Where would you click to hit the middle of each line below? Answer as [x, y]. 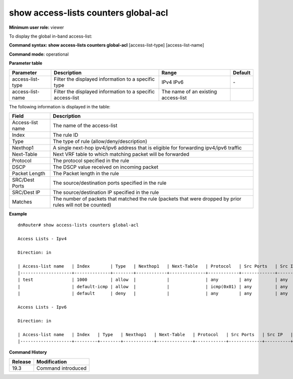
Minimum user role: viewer [37, 27]
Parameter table [26, 63]
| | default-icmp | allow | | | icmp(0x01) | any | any [153, 286]
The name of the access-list [85, 126]
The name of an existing [189, 91]
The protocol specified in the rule [91, 160]
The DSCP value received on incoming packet [106, 167]
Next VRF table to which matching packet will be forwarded [121, 154]
